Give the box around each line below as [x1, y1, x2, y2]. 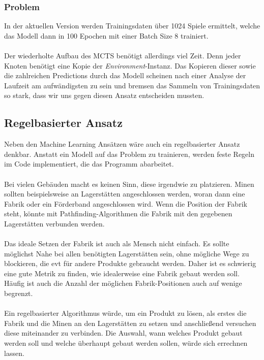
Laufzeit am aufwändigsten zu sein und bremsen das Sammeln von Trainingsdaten [4, 80, 260, 90]
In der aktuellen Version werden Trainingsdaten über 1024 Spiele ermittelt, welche [4, 20, 260, 31]
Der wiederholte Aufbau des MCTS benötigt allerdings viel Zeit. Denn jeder [4, 50, 241, 60]
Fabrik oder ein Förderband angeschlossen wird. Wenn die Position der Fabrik [4, 198, 247, 209]
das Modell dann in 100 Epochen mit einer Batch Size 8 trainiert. [4, 30, 209, 41]
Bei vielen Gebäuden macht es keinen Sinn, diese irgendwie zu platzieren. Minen [4, 178, 254, 189]
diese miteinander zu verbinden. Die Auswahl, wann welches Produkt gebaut [4, 328, 243, 338]
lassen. [4, 347, 24, 358]
